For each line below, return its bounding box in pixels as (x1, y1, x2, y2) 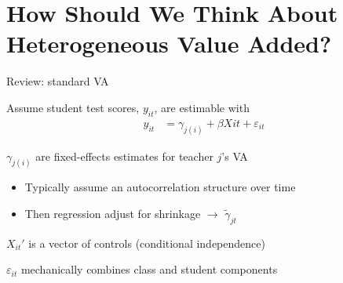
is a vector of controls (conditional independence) (28, 234, 265, 251)
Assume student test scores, (6, 99, 140, 115)
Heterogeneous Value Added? (6, 27, 332, 60)
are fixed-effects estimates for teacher (35, 147, 213, 164)
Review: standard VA (6, 73, 109, 89)
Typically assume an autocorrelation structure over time (24, 179, 296, 195)
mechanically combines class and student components (20, 261, 278, 278)
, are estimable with (154, 99, 250, 115)
